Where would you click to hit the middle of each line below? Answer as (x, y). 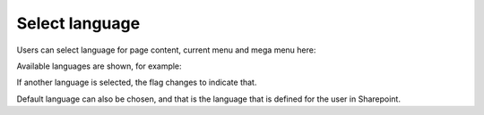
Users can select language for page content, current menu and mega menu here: (166, 50)
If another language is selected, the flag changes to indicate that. (137, 82)
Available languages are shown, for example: (99, 66)
